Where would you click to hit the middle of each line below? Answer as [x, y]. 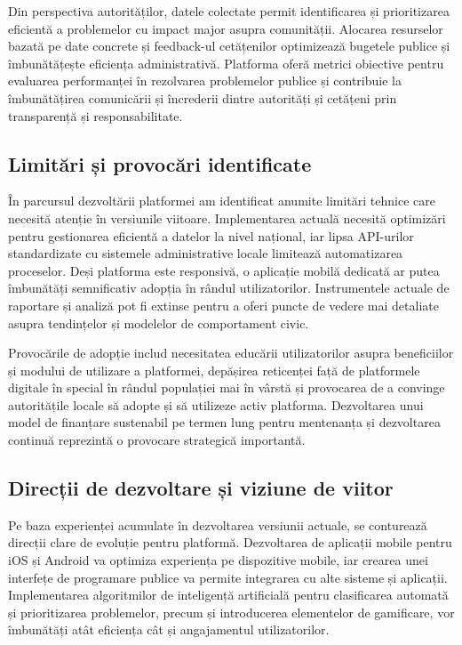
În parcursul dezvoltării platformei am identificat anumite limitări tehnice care [222, 201]
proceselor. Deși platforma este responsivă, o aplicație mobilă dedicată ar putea [224, 270]
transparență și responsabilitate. [96, 115]
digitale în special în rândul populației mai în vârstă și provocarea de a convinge [227, 387]
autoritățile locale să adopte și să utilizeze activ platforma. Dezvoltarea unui [216, 404]
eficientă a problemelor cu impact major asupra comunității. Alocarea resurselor [226, 28]
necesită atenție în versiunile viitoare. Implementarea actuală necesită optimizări [227, 218]
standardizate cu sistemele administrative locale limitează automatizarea [206, 253]
